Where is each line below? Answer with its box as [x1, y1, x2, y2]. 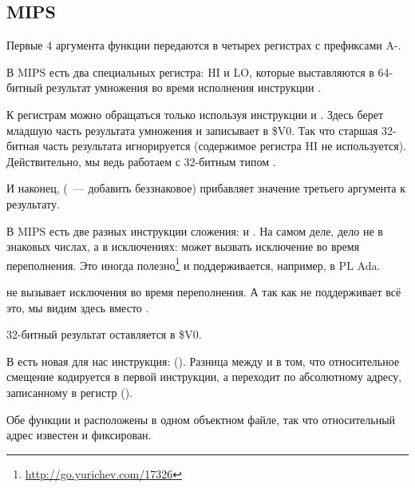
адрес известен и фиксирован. [6, 427, 152, 443]
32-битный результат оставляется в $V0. [6, 326, 202, 343]
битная [6, 137, 39, 154]
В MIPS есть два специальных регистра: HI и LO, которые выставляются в [6, 63, 374, 80]
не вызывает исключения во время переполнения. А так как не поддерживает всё [6, 283, 401, 300]
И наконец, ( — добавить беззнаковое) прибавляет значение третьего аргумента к [6, 180, 406, 196]
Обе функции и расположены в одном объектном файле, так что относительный [6, 411, 396, 427]
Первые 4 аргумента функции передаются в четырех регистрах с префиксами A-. [6, 37, 401, 54]
